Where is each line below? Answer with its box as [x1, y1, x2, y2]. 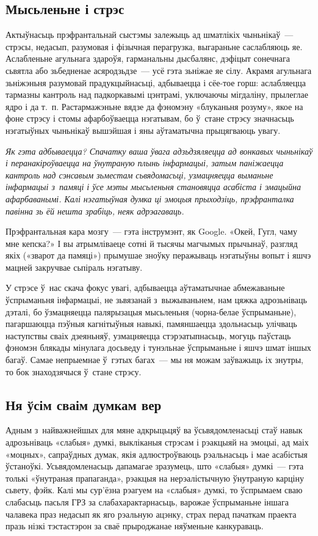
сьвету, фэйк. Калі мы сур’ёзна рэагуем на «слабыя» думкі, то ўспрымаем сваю [5, 483, 303, 496]
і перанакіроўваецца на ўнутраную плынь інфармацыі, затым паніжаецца [5, 156, 284, 169]
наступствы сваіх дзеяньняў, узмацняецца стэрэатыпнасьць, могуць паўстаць [5, 329, 291, 342]
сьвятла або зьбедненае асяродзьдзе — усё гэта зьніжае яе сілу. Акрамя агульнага [5, 64, 312, 76]
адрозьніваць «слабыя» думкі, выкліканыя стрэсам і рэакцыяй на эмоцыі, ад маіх [5, 436, 309, 449]
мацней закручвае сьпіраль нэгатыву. [5, 260, 143, 273]
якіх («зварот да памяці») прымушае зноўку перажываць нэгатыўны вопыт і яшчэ [5, 249, 311, 262]
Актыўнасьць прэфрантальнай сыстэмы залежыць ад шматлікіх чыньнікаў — [5, 28, 294, 41]
